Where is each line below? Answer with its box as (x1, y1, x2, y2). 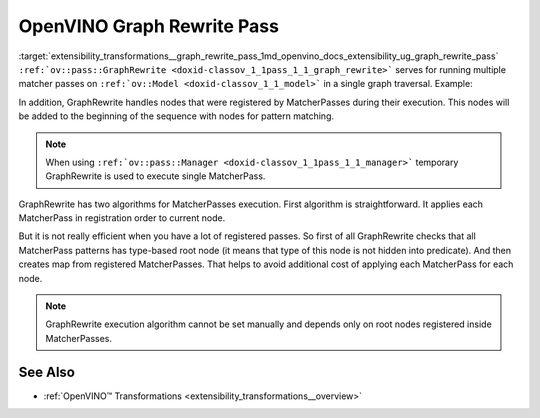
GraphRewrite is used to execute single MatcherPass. (45, 170, 266, 182)
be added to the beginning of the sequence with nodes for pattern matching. (18, 110, 335, 122)
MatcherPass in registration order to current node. (18, 212, 226, 224)
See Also (18, 363, 75, 380)
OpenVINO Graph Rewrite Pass (18, 15, 280, 37)
